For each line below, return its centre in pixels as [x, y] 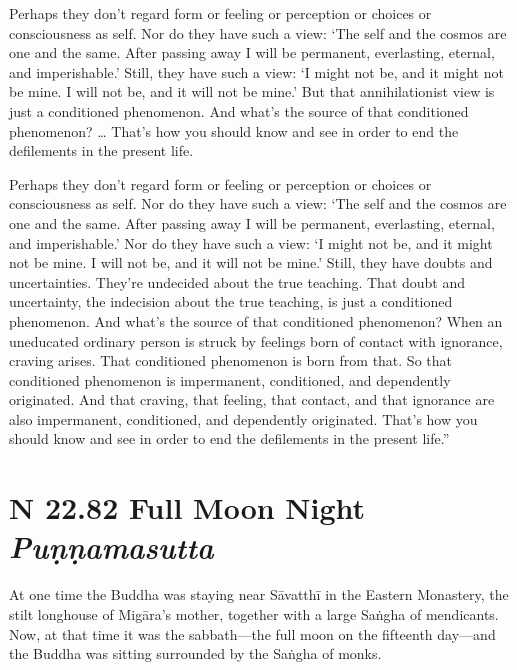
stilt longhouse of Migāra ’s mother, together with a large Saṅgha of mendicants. [254, 613]
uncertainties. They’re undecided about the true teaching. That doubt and [237, 281]
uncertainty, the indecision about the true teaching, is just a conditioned [231, 301]
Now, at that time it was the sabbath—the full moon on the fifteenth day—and [252, 633]
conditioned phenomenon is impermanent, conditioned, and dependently [230, 379]
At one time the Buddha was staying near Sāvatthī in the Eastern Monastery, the [259, 594]
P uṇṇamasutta [111, 547]
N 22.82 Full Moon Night [187, 507]
